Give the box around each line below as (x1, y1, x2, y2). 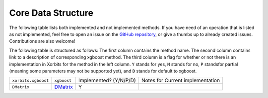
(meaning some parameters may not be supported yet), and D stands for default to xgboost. (9, 68, 197, 74)
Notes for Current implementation (141, 77, 220, 84)
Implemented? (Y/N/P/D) (78, 77, 136, 84)
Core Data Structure (9, 7, 94, 18)
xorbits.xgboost (12, 78, 49, 83)
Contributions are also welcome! (9, 38, 75, 44)
